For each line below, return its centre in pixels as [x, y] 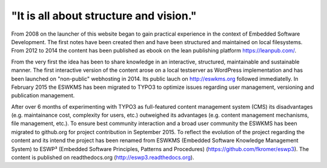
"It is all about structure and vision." [104, 16]
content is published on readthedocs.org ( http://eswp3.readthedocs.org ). [103, 158]
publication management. [43, 95]
